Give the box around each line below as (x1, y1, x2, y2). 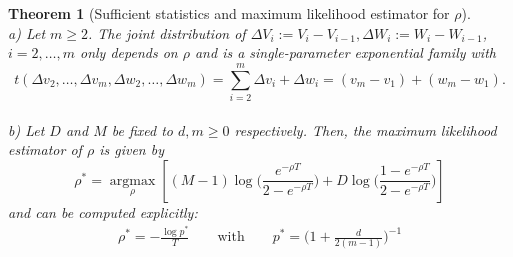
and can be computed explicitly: (8, 201, 198, 222)
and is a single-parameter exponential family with (194, 42, 496, 63)
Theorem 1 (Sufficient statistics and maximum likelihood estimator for (8, 3, 450, 23)
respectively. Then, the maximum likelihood (234, 119, 497, 140)
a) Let (8, 22, 46, 43)
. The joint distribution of (88, 22, 246, 43)
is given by (99, 139, 164, 160)
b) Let (8, 119, 45, 140)
